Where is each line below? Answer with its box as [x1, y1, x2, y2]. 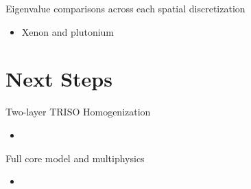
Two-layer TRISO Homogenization [5, 104, 151, 119]
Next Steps [5, 65, 112, 93]
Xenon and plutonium [21, 24, 115, 38]
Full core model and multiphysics [5, 151, 145, 165]
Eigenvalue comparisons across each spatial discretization [5, 1, 246, 15]
